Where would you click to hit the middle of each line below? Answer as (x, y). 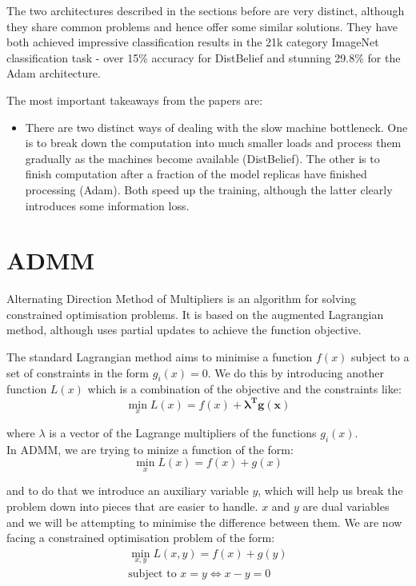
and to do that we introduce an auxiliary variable (128, 490)
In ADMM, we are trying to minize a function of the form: (150, 449)
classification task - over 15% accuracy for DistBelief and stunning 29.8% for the (204, 57)
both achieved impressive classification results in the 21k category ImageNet (193, 42)
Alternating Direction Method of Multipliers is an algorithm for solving (182, 299)
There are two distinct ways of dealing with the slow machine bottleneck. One (216, 127)
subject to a (380, 357)
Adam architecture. (54, 73)
